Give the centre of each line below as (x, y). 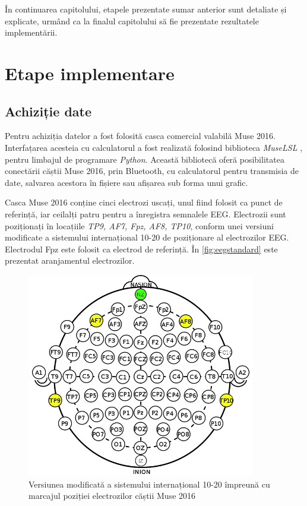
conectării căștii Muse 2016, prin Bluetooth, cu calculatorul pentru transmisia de (152, 171)
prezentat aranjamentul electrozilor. (70, 260)
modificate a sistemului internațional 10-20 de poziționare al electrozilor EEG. (147, 237)
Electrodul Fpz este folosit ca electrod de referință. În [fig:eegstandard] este (141, 249)
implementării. (31, 32)
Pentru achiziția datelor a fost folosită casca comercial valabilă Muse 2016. (140, 136)
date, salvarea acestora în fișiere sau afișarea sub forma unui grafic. (126, 182)
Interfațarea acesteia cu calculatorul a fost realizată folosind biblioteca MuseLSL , (154, 147)
